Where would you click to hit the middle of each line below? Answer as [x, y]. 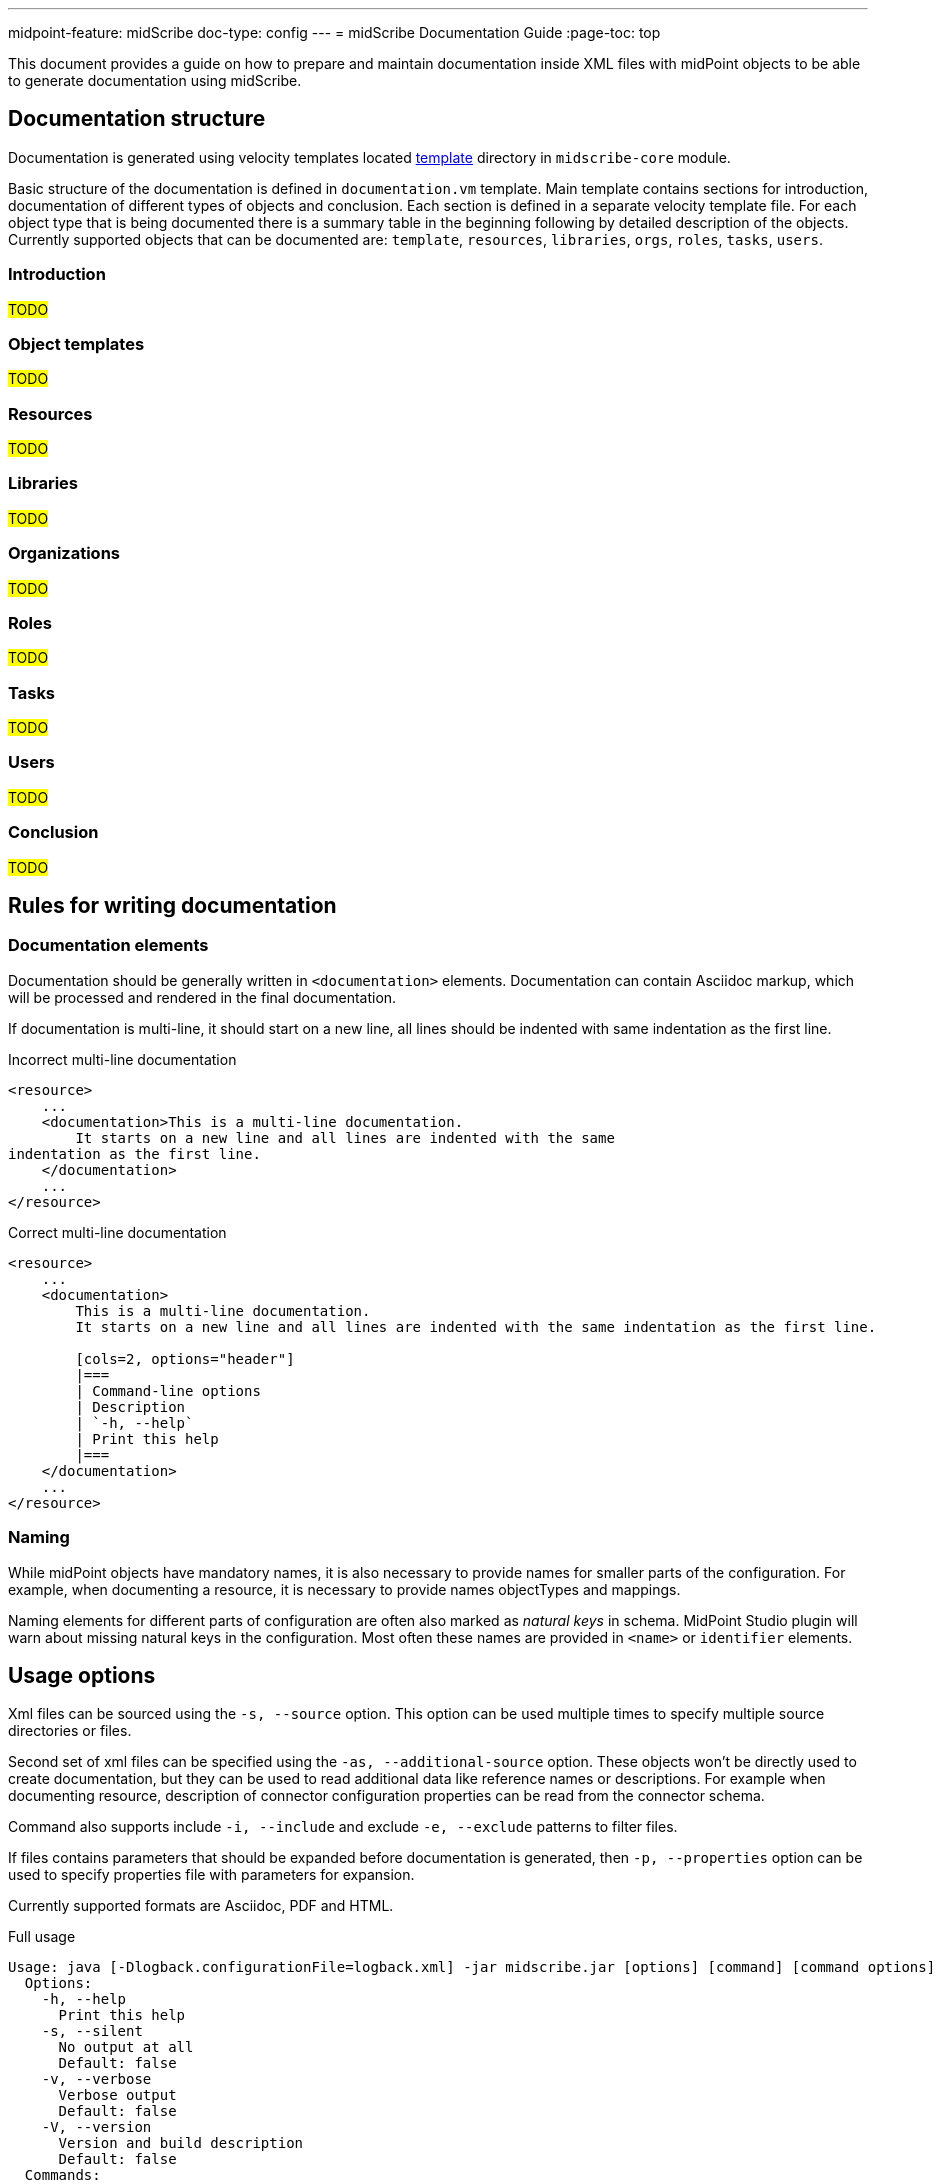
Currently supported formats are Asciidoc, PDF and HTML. [201, 1906]
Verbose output [117, 2095]
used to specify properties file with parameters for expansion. [211, 1875]
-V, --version [96, 2127]
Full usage [42, 1937]
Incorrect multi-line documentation [122, 1059]
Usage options [82, 1675]
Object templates [76, 343]
